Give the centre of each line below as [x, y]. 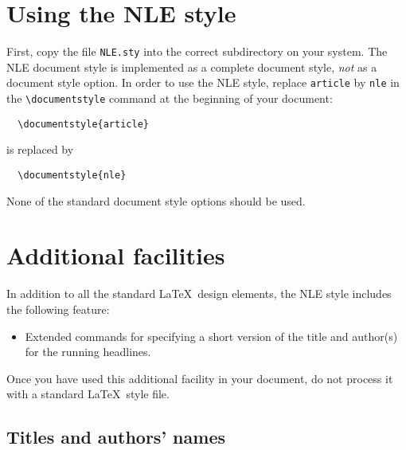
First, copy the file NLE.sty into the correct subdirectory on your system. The [197, 51]
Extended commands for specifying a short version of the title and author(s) [211, 336]
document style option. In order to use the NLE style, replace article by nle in [203, 82]
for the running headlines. [88, 352]
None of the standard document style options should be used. [156, 200]
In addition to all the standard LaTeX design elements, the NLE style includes [199, 293]
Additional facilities [116, 255]
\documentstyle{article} [83, 124]
